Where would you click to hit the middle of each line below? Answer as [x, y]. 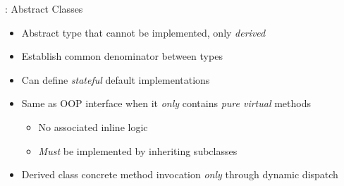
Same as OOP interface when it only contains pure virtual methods [166, 103]
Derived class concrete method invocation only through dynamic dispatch [180, 174]
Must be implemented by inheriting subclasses [138, 150]
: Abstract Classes [44, 8]
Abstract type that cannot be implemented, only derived [143, 32]
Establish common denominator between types [122, 56]
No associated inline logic [93, 126]
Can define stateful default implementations [116, 79]
